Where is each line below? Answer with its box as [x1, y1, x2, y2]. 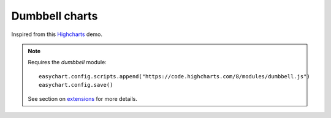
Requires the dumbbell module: [28, 59, 107, 66]
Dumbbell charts [11, 9, 98, 23]
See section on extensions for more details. [28, 95, 138, 102]
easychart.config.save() [39, 81, 113, 89]
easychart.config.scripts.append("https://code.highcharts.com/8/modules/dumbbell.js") [39, 73, 311, 79]
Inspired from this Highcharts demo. [11, 31, 102, 38]
